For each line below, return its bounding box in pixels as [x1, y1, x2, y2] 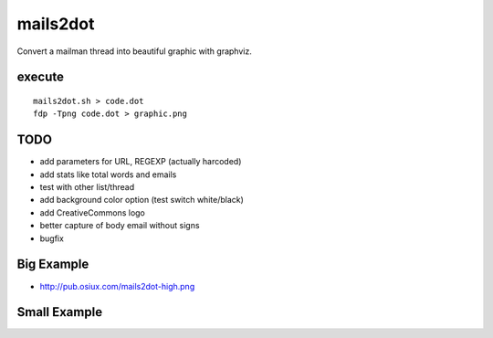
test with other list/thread [39, 182, 135, 193]
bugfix [39, 233, 64, 244]
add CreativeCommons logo [39, 206, 146, 218]
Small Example [16, 304, 103, 320]
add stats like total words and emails [39, 169, 177, 180]
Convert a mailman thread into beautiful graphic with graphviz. [16, 46, 253, 57]
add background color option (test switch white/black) [39, 195, 244, 206]
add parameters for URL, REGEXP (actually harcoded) [39, 156, 242, 167]
